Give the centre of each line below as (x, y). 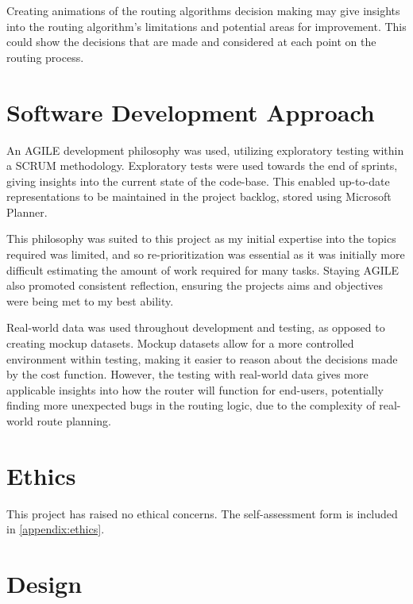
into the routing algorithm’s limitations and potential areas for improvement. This (206, 26)
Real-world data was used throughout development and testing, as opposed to (196, 327)
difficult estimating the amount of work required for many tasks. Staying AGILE (203, 269)
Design (44, 584)
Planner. (27, 212)
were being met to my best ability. (90, 300)
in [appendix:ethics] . (56, 529)
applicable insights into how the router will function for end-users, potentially (195, 389)
